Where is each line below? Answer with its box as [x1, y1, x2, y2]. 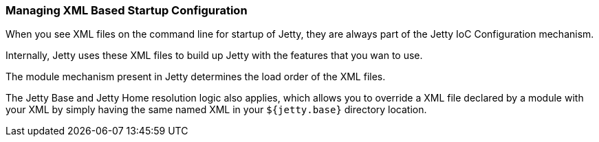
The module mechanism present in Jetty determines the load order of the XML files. [6, 71, 386, 83]
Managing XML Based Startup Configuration [6, 3, 248, 17]
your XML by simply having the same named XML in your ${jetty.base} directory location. [6, 104, 427, 116]
